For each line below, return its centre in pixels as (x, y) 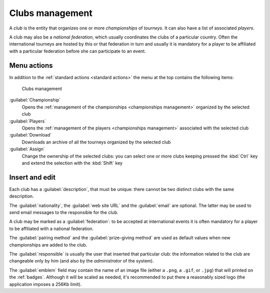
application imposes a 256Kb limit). (45, 284)
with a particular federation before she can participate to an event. (77, 51)
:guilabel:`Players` (28, 121)
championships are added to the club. (48, 244)
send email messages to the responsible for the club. (64, 212)
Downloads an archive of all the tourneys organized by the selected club (96, 142)
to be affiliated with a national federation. (51, 228)
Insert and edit (32, 177)
